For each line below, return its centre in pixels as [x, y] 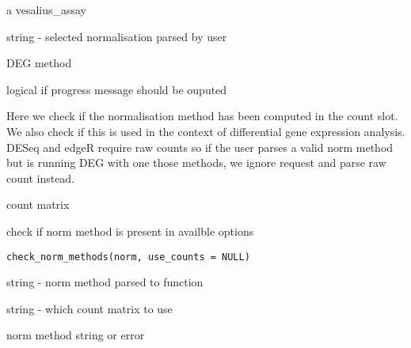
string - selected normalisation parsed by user [117, 36]
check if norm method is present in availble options [130, 231]
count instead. [41, 178]
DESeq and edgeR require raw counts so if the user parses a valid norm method [200, 147]
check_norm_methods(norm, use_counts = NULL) [128, 257]
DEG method [39, 63]
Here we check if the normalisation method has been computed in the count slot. [202, 116]
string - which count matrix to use [89, 308]
